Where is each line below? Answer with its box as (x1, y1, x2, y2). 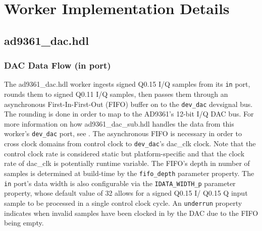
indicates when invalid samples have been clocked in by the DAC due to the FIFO (4, 207, 258, 218)
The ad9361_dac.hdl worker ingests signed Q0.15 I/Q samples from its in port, (4, 79, 250, 89)
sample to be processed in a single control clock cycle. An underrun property (4, 197, 242, 208)
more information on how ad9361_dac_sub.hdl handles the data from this (4, 118, 234, 129)
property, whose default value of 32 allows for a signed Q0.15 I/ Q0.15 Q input (4, 188, 248, 198)
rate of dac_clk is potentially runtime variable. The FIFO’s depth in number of (4, 158, 250, 168)
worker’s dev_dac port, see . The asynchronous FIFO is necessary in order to (4, 128, 242, 139)
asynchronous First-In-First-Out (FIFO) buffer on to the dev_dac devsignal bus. (4, 98, 253, 109)
